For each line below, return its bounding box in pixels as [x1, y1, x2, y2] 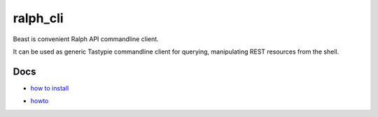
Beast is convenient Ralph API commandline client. [13, 35, 159, 43]
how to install [30, 84, 69, 92]
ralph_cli [13, 10, 64, 26]
